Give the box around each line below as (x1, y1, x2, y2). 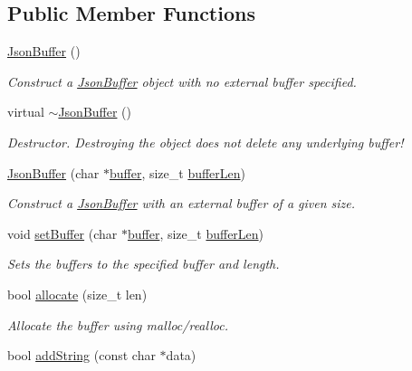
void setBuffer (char (7, 224, 118, 243)
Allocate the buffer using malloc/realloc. (7, 315, 228, 334)
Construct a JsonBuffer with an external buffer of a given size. (7, 194, 356, 213)
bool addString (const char (7, 346, 156, 365)
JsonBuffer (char (7, 163, 100, 182)
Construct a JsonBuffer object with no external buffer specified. (7, 71, 357, 90)
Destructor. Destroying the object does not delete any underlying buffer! (7, 132, 404, 151)
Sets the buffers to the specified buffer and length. (7, 254, 280, 273)
